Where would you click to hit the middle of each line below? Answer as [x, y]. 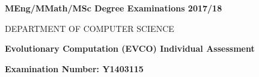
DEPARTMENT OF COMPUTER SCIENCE [90, 28]
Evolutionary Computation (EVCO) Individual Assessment [130, 48]
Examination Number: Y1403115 [74, 68]
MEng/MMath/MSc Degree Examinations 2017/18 [114, 8]
